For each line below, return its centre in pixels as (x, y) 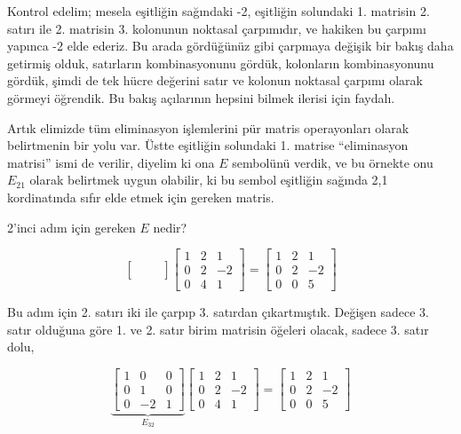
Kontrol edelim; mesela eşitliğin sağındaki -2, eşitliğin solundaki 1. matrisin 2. (219, 11)
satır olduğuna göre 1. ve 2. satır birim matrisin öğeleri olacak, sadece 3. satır (218, 329)
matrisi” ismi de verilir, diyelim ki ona (111, 162)
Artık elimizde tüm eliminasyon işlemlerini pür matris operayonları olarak (208, 127)
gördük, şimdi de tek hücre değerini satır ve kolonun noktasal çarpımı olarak (215, 80)
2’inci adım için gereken (72, 227)
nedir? (170, 227)
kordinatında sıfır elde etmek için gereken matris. (141, 197)
